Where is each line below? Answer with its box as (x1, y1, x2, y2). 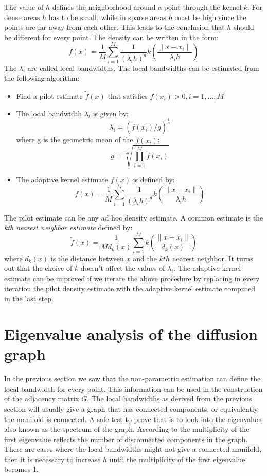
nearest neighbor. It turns (172, 252, 253, 263)
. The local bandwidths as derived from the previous (87, 393, 252, 404)
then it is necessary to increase (4, 453, 101, 464)
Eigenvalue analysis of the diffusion (4, 323, 258, 344)
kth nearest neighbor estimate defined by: (4, 222, 133, 233)
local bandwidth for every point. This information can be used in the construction (4, 383, 263, 394)
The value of (4, 2, 44, 12)
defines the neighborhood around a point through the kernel (52, 2, 242, 12)
